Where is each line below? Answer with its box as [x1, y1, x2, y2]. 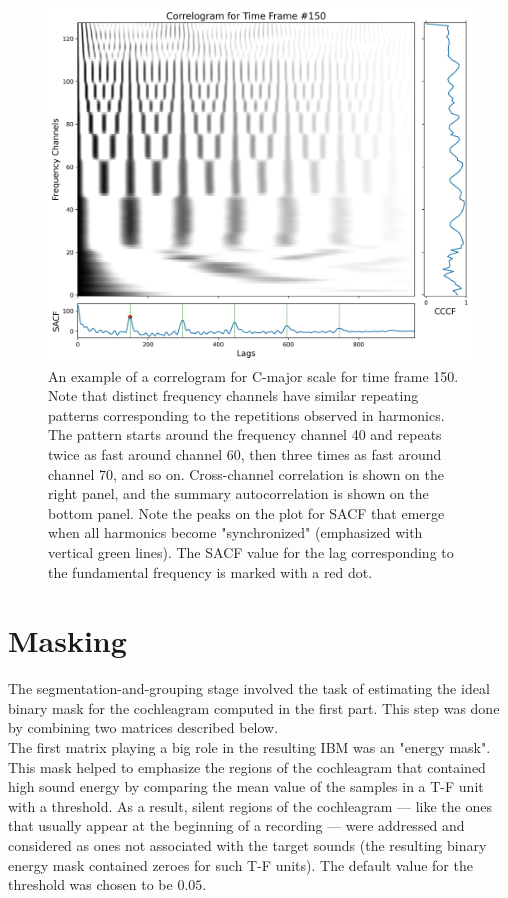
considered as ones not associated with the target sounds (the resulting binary [8, 835, 487, 856]
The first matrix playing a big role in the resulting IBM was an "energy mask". [8, 737, 491, 758]
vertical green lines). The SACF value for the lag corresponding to [48, 541, 454, 562]
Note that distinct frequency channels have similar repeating [48, 385, 419, 406]
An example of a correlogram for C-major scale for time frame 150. [48, 365, 459, 386]
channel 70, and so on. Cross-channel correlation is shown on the [48, 463, 444, 484]
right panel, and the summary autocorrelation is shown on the [48, 483, 429, 504]
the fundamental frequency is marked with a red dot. [48, 561, 373, 582]
